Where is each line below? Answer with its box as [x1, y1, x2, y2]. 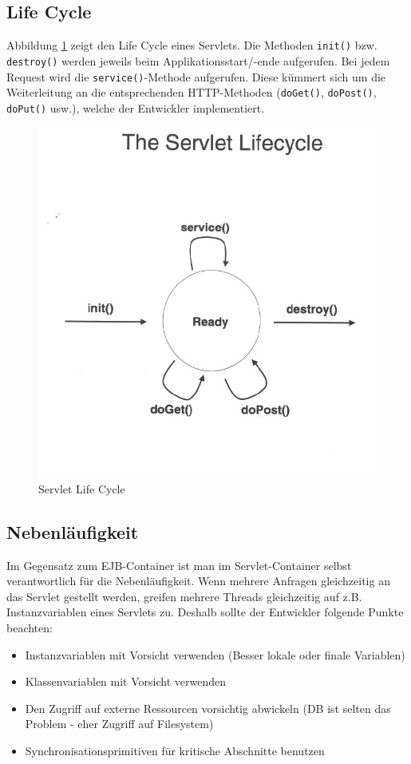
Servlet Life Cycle [38, 480, 125, 497]
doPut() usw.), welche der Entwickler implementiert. [6, 99, 265, 116]
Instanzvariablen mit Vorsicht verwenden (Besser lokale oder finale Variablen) [25, 646, 405, 663]
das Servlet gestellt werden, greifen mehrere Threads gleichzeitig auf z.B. [6, 588, 362, 604]
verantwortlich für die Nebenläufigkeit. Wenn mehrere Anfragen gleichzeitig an [6, 572, 390, 589]
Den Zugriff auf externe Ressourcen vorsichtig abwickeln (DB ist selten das [25, 699, 391, 716]
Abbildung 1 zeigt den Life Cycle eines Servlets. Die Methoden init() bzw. [6, 37, 377, 53]
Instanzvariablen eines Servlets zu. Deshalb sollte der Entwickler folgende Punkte [6, 604, 404, 620]
